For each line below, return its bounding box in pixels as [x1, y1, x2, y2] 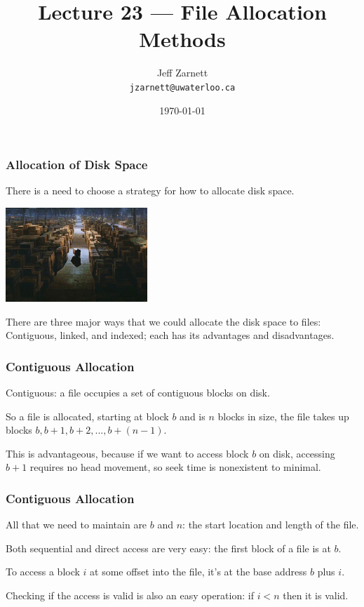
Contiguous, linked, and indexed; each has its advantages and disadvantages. [6, 328, 335, 342]
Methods [139, 25, 226, 53]
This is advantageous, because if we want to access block [6, 446, 249, 460]
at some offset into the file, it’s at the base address [90, 564, 307, 579]
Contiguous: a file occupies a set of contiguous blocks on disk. [6, 385, 270, 400]
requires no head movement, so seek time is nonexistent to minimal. [29, 460, 321, 474]
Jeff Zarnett [156, 65, 208, 80]
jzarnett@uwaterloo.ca [129, 82, 236, 93]
